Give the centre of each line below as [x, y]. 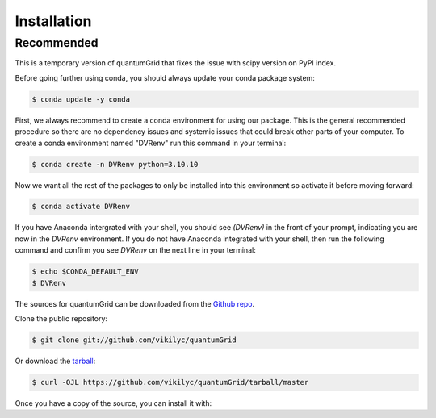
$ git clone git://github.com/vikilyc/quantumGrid [134, 340]
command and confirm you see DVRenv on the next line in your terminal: [135, 250]
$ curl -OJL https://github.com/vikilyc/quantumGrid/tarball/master [170, 382]
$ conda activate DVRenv [81, 207]
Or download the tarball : [55, 361]
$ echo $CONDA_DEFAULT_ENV [85, 272]
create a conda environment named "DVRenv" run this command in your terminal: [151, 143]
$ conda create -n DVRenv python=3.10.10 [115, 164]
